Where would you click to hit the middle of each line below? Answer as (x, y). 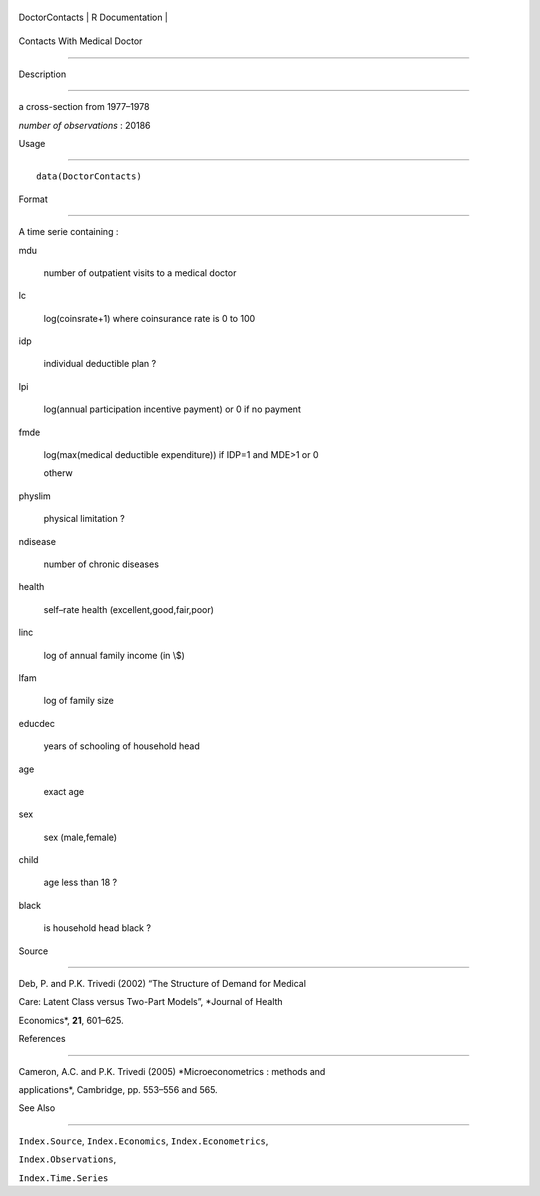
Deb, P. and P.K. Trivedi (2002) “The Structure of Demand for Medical (162, 984)
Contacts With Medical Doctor (80, 41)
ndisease (37, 541)
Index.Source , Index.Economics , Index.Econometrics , (143, 1141)
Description (42, 74)
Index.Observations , (67, 1159)
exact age (64, 791)
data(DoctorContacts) (89, 176)
